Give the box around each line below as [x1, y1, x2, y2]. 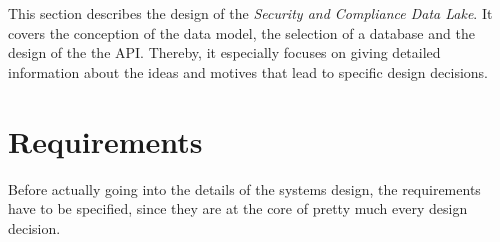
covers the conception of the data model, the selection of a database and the [8, 22, 475, 43]
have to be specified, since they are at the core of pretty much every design [8, 198, 468, 219]
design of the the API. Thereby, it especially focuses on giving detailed [8, 42, 441, 63]
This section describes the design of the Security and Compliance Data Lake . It [8, 3, 493, 23]
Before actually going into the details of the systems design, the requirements [8, 178, 481, 199]
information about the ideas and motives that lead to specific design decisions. [8, 61, 489, 82]
